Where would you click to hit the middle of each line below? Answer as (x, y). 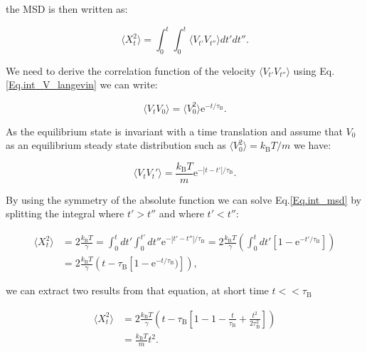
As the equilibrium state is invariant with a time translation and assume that (174, 131)
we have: (312, 145)
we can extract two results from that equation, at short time (137, 290)
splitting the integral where (65, 213)
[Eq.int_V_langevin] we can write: (82, 84)
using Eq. (314, 70)
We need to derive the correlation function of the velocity (131, 70)
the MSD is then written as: (67, 9)
